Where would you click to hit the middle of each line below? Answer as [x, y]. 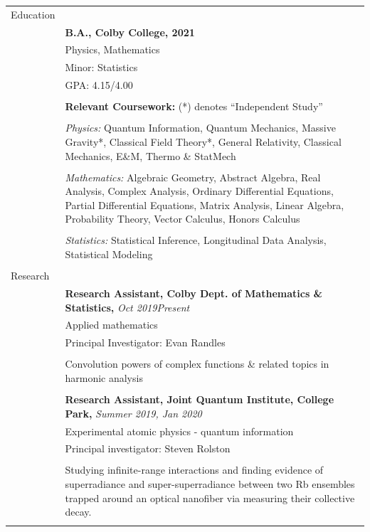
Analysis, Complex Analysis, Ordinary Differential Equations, [199, 191]
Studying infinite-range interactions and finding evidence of [194, 470]
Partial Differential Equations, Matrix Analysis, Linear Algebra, [205, 204]
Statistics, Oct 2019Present [127, 307]
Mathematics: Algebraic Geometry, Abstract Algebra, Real [193, 177]
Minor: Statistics [101, 67]
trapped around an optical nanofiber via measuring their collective [210, 498]
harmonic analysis [104, 377]
